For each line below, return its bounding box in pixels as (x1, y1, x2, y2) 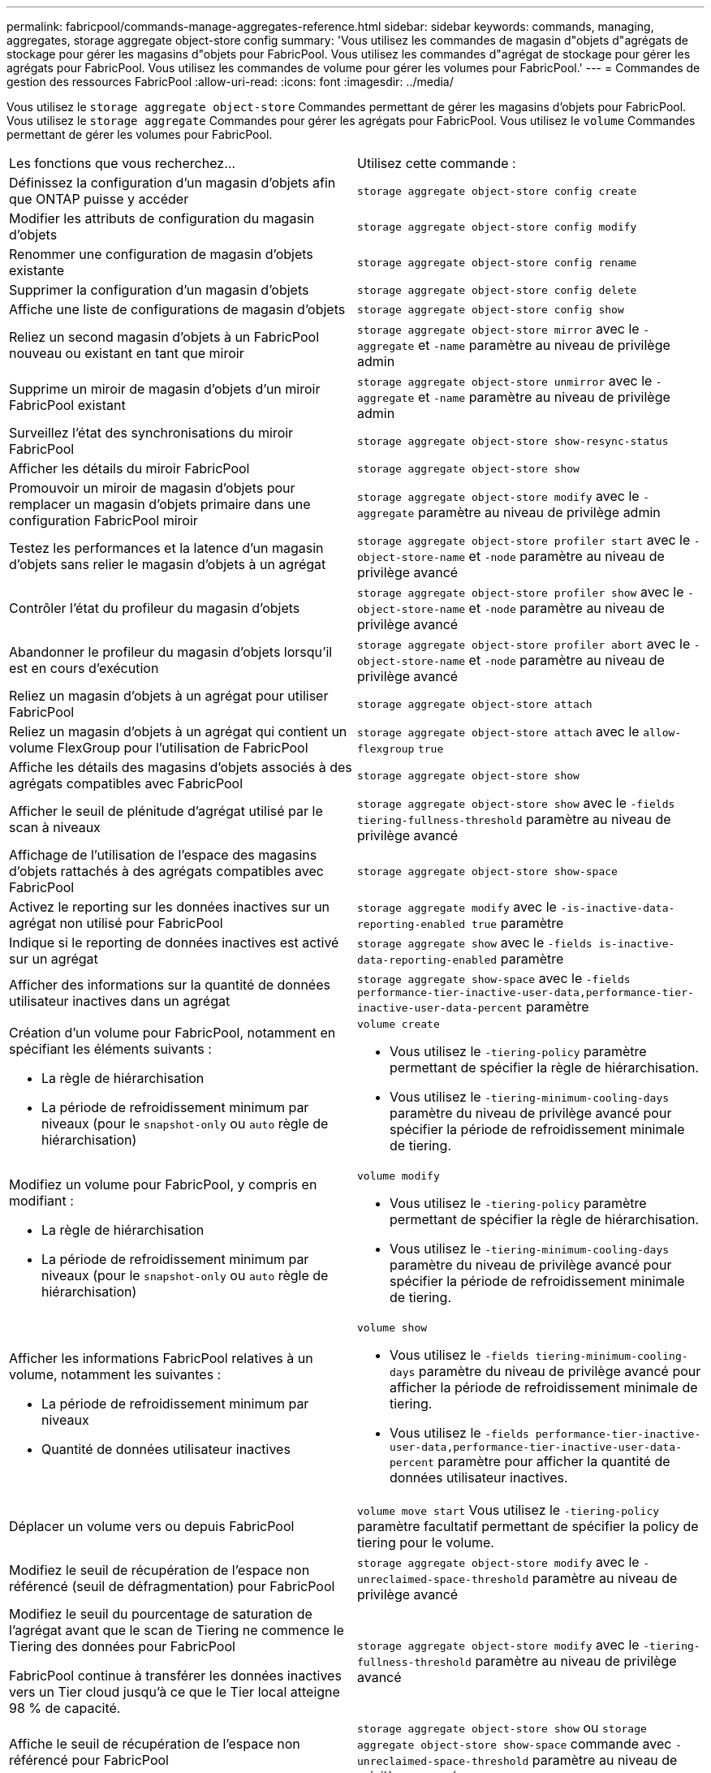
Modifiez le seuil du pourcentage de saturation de (9, 1606, 312, 1622)
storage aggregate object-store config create (357, 184, 637, 197)
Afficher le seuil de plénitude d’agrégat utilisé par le (9, 803, 323, 819)
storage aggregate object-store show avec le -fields (357, 795, 675, 811)
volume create (357, 1018, 440, 1030)
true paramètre (471, 915, 564, 931)
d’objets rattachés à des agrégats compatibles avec (9, 863, 324, 879)
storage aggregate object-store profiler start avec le (357, 532, 691, 548)
